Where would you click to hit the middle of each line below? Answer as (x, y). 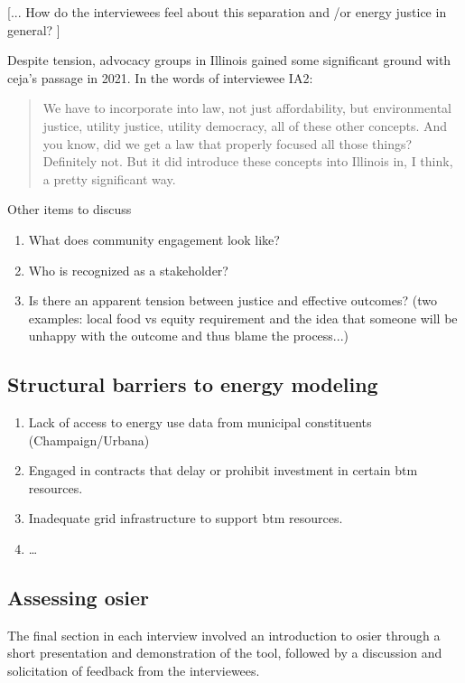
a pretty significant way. (109, 178)
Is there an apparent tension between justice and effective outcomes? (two (232, 300)
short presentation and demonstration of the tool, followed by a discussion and (225, 653)
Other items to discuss (70, 209)
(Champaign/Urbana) (89, 440)
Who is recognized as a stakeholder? (128, 270)
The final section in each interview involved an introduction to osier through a (224, 635)
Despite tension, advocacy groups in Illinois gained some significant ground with (229, 60)
